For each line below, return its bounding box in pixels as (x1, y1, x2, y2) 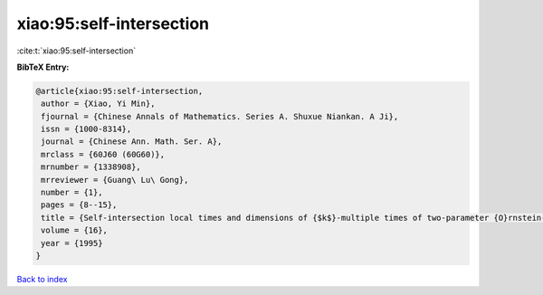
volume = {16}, (41, 225, 109, 235)
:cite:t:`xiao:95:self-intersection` (16, 45, 136, 56)
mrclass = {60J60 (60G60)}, (41, 149, 166, 159)
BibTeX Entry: (16, 62, 70, 72)
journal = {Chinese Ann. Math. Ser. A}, (41, 137, 223, 147)
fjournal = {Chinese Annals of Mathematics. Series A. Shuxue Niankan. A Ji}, (41, 111, 399, 121)
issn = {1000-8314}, (41, 124, 132, 135)
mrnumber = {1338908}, (41, 162, 142, 172)
